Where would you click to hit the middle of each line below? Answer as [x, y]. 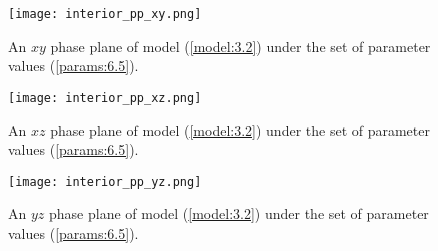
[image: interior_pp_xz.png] [105, 97]
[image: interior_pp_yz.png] [105, 181]
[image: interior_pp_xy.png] [105, 14]
